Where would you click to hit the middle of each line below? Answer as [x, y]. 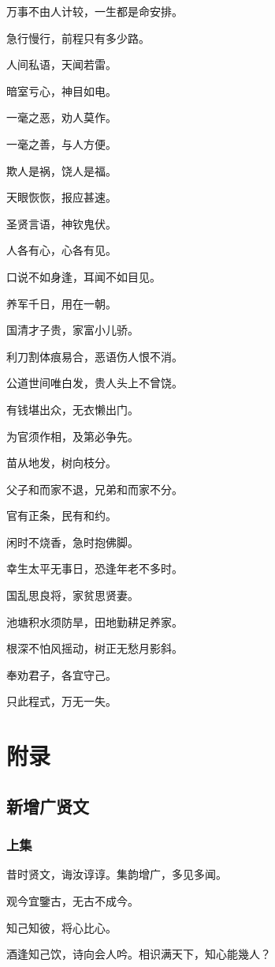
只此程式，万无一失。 [61, 701]
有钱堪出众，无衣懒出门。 [72, 409]
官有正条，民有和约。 [61, 515]
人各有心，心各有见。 [61, 250]
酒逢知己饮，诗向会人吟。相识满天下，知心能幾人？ [139, 954]
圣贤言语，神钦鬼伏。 [61, 223]
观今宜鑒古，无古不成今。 [72, 901]
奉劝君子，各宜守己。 [61, 674]
